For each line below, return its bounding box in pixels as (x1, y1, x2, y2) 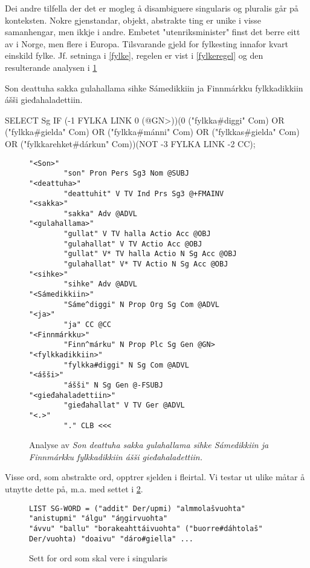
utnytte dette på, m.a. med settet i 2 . (5, 483, 143, 495)
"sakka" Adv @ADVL (63, 209, 137, 218)
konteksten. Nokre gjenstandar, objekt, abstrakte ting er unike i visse (5, 13, 262, 26)
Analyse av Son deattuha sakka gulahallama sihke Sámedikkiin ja (29, 438, 269, 451)
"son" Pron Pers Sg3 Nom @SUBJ (63, 169, 189, 178)
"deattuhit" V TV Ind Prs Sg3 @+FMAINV (63, 189, 224, 198)
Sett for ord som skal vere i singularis (29, 552, 168, 564)
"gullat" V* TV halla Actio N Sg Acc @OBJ (63, 249, 237, 259)
